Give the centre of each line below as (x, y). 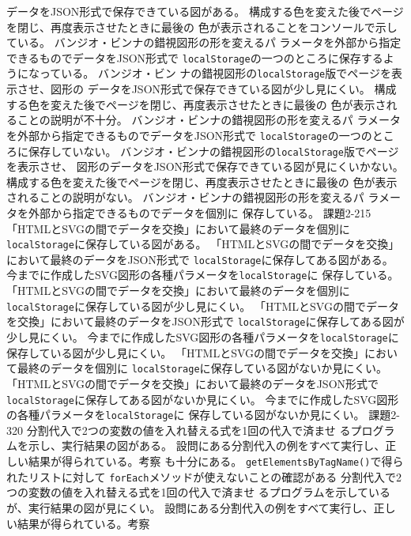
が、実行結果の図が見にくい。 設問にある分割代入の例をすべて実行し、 (190, 507)
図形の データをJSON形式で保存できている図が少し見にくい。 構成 (223, 89)
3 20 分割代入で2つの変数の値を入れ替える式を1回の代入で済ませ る (179, 430)
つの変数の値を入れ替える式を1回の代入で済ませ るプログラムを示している (198, 492)
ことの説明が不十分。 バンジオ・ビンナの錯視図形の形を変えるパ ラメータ (209, 120)
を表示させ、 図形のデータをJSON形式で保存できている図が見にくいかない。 (205, 166)
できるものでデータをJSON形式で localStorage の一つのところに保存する (195, 57)
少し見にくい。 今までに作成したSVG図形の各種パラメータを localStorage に (203, 337)
